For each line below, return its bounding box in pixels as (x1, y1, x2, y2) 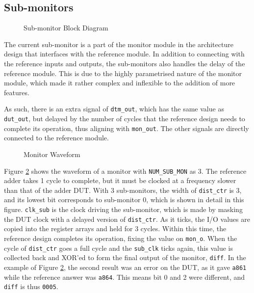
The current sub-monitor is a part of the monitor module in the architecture (4, 39, 233, 49)
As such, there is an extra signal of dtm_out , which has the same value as (4, 104, 224, 114)
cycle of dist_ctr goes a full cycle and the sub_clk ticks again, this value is (4, 242, 233, 253)
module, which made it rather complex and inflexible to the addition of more (4, 78, 235, 88)
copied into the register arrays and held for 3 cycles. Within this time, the (4, 223, 227, 234)
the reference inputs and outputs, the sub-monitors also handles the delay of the (4, 58, 245, 68)
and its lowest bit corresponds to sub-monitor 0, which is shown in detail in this (4, 194, 244, 205)
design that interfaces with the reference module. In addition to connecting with (4, 49, 245, 59)
